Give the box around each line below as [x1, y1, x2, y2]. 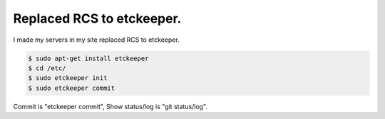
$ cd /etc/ [28, 64, 66, 72]
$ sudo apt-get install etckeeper [28, 54, 149, 62]
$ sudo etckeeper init [28, 74, 108, 82]
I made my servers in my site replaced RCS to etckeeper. [13, 35, 180, 44]
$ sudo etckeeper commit [28, 84, 115, 92]
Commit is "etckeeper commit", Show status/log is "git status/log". [13, 102, 208, 110]
